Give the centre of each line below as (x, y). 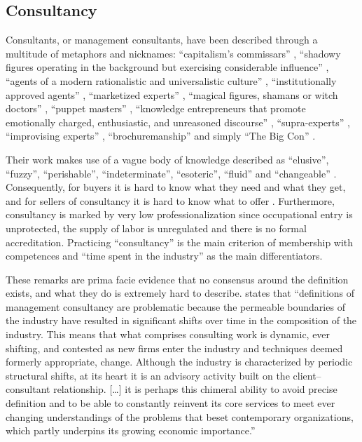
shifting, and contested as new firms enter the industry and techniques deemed (174, 348)
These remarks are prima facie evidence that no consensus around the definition (177, 279)
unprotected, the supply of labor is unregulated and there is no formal (156, 228)
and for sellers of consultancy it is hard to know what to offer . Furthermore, (170, 200)
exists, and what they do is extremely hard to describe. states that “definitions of (180, 293)
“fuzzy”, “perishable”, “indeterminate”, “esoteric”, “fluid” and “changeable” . (171, 173)
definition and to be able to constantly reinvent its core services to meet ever (170, 403)
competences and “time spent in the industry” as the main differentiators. (164, 256)
